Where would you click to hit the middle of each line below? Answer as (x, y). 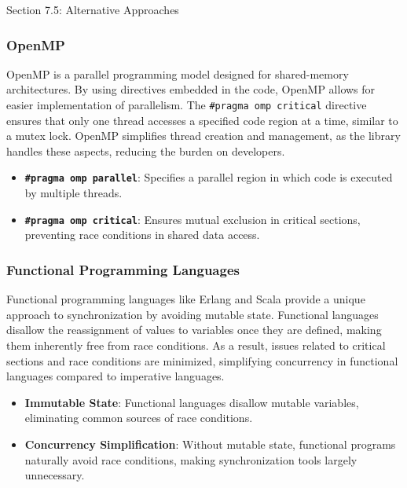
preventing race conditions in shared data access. (142, 235)
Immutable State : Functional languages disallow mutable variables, (192, 402)
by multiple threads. (73, 193)
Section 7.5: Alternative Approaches (93, 9)
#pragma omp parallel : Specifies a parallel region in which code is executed (209, 177)
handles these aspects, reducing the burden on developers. (146, 150)
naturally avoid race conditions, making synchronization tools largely (191, 459)
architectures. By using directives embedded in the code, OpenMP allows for (191, 89)
